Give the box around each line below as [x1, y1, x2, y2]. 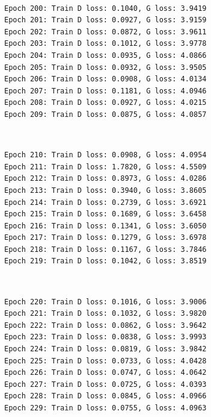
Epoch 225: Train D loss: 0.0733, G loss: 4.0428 [4, 356, 207, 365]
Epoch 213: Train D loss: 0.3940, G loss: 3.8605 [4, 186, 207, 195]
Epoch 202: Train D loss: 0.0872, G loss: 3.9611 [4, 27, 207, 36]
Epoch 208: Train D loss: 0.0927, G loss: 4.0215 [4, 98, 207, 107]
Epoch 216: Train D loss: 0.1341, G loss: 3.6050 [4, 221, 207, 230]
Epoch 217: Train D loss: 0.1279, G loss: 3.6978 [4, 233, 207, 242]
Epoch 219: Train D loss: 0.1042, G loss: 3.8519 [4, 257, 207, 266]
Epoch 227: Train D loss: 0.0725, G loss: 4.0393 [4, 380, 207, 389]
